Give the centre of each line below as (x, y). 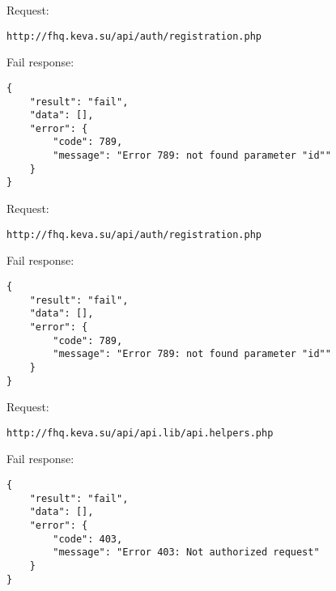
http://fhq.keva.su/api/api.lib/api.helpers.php (140, 433)
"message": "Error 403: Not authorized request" (186, 553)
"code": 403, (88, 539)
